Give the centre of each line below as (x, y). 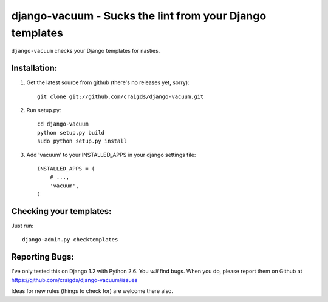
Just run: (22, 226)
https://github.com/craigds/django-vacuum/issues (74, 280)
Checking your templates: (61, 211)
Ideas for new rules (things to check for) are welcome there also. (92, 291)
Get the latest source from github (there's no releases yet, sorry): (108, 82)
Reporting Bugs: (43, 257)
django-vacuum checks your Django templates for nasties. (86, 51)
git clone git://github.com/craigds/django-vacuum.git (121, 96)
